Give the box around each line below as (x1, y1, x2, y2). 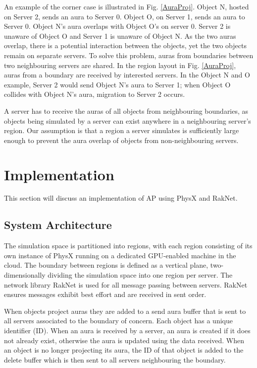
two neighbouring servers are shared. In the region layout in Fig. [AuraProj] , (4, 60, 236, 70)
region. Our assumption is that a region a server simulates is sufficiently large (4, 125, 239, 136)
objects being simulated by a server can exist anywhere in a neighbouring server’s (4, 115, 251, 126)
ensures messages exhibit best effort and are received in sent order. (4, 289, 206, 299)
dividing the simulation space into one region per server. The (48, 270, 233, 280)
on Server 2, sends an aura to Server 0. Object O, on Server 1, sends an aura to (4, 11, 245, 21)
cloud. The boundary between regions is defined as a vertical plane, (4, 260, 208, 270)
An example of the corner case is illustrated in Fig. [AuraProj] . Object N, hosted (4, 1, 249, 11)
